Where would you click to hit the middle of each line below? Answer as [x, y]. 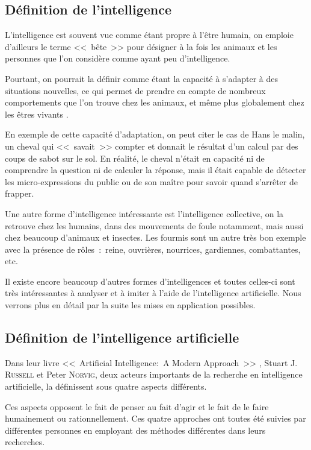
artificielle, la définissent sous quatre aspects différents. [106, 386]
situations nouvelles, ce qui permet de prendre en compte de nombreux [135, 90]
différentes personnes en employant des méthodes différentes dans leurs [135, 430]
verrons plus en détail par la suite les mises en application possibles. [130, 305]
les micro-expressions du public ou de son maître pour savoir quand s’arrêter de [151, 181]
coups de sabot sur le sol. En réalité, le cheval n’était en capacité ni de [135, 158]
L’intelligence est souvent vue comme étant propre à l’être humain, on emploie [149, 35]
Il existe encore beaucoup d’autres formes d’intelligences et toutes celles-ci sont [150, 281]
